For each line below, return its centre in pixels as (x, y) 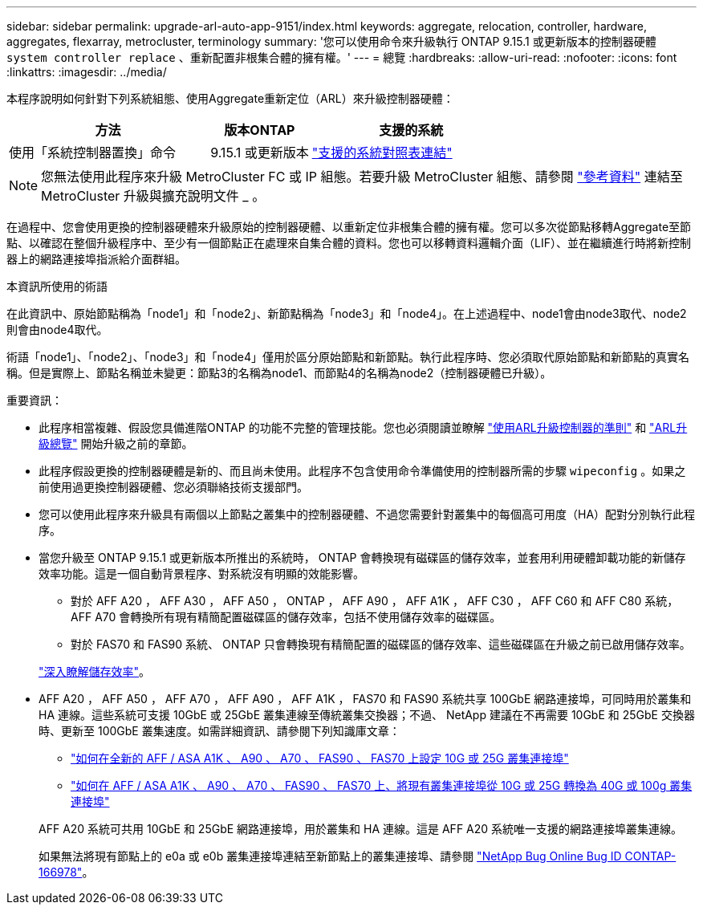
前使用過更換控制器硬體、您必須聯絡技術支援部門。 (173, 487)
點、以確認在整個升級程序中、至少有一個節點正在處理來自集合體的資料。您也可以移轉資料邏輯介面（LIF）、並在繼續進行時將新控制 (349, 243)
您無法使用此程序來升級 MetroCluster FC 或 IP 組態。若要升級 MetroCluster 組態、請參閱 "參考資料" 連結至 (362, 177)
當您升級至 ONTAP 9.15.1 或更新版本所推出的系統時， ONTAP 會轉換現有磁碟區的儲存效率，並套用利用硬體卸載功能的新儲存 (362, 557)
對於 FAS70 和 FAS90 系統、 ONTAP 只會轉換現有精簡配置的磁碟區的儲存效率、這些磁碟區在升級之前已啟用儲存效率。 (381, 644)
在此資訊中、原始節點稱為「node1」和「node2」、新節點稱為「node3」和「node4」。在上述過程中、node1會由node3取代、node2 (347, 313)
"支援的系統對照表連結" (382, 153)
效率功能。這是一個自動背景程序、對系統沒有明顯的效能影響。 (201, 573)
